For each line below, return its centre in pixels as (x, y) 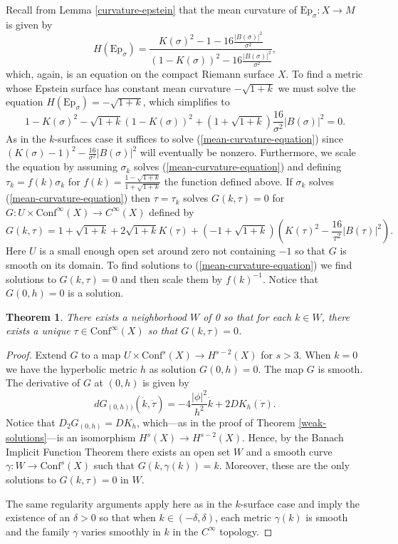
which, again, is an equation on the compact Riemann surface (140, 74)
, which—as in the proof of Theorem (216, 422)
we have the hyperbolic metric (72, 368)
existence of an (38, 517)
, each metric (243, 517)
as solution (173, 368)
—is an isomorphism (91, 437)
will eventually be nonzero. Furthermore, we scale (248, 152)
